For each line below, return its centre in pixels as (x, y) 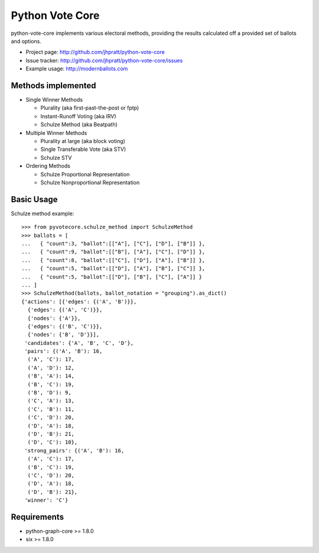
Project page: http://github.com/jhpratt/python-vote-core (95, 52)
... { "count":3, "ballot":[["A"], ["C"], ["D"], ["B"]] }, (113, 243)
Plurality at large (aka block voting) (83, 141)
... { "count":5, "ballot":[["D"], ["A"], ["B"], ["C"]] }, (113, 269)
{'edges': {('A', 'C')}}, (65, 310)
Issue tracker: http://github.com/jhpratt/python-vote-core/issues (104, 60)
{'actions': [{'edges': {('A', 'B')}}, (79, 301)
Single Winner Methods (54, 100)
